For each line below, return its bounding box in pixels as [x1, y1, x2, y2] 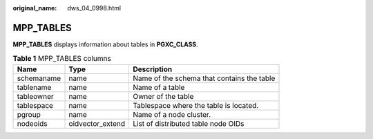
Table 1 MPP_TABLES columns [12, 54, 112, 64]
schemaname [17, 73, 61, 83]
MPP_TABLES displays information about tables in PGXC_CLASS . [12, 40, 198, 48]
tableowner [17, 91, 55, 101]
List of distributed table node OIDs [132, 118, 245, 128]
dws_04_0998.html [67, 4, 121, 12]
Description [132, 64, 173, 74]
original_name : [12, 4, 57, 12]
